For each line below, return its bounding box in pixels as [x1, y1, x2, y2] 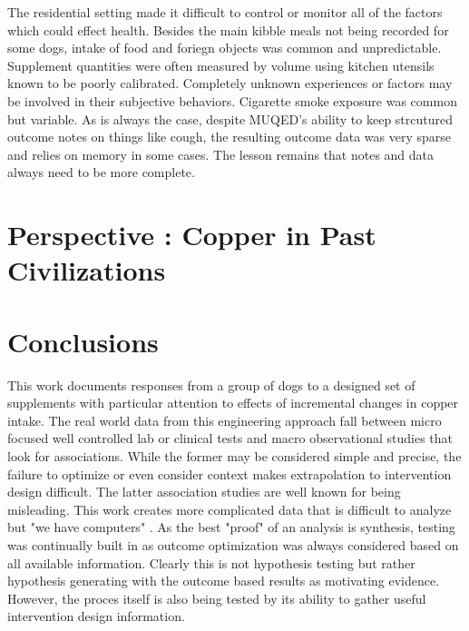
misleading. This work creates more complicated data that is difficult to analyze [7, 499, 452, 518]
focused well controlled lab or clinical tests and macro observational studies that [7, 429, 453, 448]
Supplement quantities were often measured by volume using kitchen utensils [7, 55, 435, 74]
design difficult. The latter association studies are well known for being [7, 482, 401, 501]
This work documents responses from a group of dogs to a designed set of [7, 375, 415, 394]
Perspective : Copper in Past [7, 216, 376, 253]
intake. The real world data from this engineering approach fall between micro [7, 410, 442, 429]
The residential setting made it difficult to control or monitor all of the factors [7, 3, 443, 21]
